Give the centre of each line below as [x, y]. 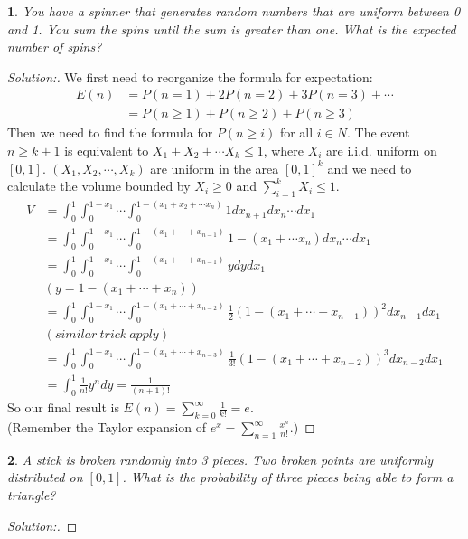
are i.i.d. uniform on [382, 151]
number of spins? [55, 47]
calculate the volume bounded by [99, 186]
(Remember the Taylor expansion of [107, 427]
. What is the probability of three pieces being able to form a [288, 477]
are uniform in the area [215, 168]
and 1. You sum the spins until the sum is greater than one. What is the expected [232, 28]
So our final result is [63, 407]
